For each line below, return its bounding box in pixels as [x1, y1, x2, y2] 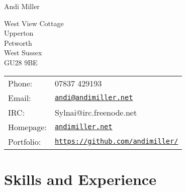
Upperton [4, 28, 34, 38]
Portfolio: [8, 135, 41, 147]
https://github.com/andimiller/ [54, 137, 178, 146]
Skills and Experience [4, 168, 156, 189]
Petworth [4, 37, 32, 48]
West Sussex [4, 47, 42, 58]
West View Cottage [4, 18, 64, 28]
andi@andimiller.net [54, 93, 133, 102]
